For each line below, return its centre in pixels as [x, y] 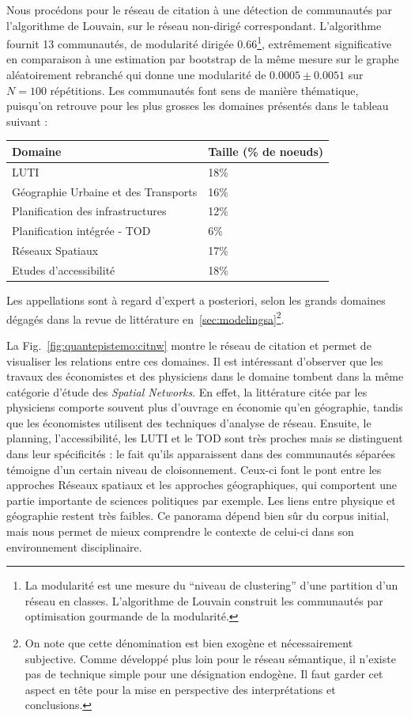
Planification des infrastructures [89, 211]
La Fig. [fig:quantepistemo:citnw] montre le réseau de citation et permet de [189, 345]
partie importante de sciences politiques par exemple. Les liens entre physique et [201, 500]
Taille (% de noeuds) [266, 151]
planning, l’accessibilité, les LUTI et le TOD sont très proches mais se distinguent [205, 438]
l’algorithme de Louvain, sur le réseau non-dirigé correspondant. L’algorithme [194, 25]
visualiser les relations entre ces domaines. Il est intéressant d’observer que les [195, 360]
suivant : [27, 121]
